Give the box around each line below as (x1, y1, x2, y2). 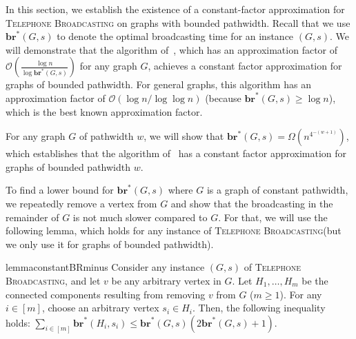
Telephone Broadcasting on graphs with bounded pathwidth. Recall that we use (6, 15, 350, 30)
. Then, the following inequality (192, 300, 326, 315)
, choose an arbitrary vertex (41, 300, 159, 315)
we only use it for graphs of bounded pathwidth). (6, 236, 214, 251)
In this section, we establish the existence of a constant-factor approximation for (6, 2, 345, 16)
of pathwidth (79, 129, 134, 143)
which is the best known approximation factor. (6, 104, 203, 119)
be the (301, 273, 328, 287)
